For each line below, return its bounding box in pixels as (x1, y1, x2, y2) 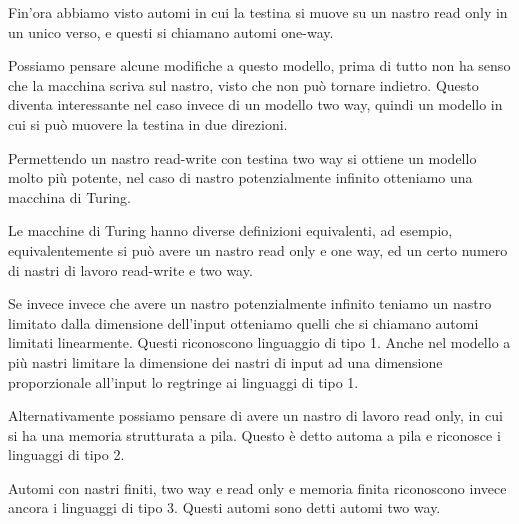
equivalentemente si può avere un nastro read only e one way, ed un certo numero (8, 239, 508, 260)
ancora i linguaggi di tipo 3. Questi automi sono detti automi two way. (8, 497, 441, 518)
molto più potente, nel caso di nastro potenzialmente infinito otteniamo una (8, 167, 473, 188)
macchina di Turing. (8, 186, 131, 207)
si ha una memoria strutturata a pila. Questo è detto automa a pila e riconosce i (8, 424, 501, 445)
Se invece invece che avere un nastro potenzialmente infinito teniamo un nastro (8, 293, 492, 314)
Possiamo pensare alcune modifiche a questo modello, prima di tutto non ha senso (8, 55, 511, 76)
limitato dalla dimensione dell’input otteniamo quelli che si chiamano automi (8, 312, 479, 333)
